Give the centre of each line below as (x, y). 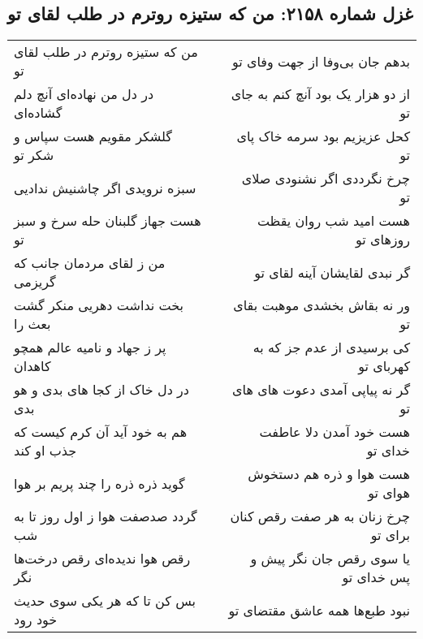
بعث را (32, 324)
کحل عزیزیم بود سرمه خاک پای (323, 136)
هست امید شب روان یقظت (333, 221)
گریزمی (35, 282)
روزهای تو (382, 240)
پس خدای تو (376, 577)
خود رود (36, 620)
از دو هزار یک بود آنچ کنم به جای (320, 94)
